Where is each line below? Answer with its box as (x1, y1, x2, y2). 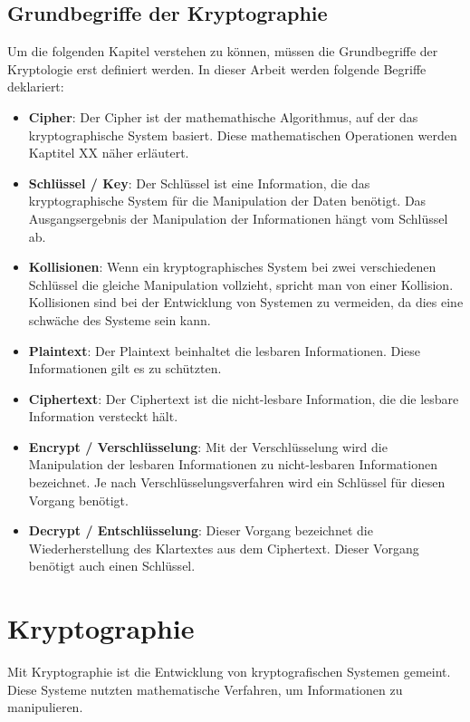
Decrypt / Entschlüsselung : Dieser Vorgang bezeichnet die (28, 521, 373, 540)
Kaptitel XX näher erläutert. (28, 143, 189, 162)
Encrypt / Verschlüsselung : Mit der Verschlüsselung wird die (28, 437, 388, 456)
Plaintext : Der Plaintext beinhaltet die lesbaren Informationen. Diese (28, 341, 421, 360)
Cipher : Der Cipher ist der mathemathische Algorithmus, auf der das (28, 107, 418, 126)
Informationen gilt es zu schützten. (28, 359, 222, 378)
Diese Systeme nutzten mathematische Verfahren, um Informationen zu (7, 679, 403, 698)
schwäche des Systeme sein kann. (28, 310, 211, 329)
